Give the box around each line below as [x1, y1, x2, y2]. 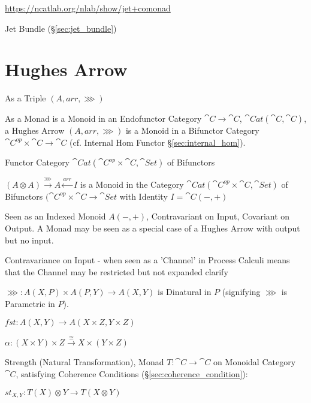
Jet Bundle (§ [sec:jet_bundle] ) [5, 22, 117, 34]
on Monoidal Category [213, 356, 296, 368]
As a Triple [5, 92, 46, 104]
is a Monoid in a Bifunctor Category [125, 124, 259, 136]
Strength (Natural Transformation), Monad [5, 356, 164, 368]
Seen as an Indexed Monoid [5, 210, 106, 222]
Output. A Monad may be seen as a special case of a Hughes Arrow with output [5, 222, 300, 234]
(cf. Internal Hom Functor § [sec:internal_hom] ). [70, 136, 246, 148]
